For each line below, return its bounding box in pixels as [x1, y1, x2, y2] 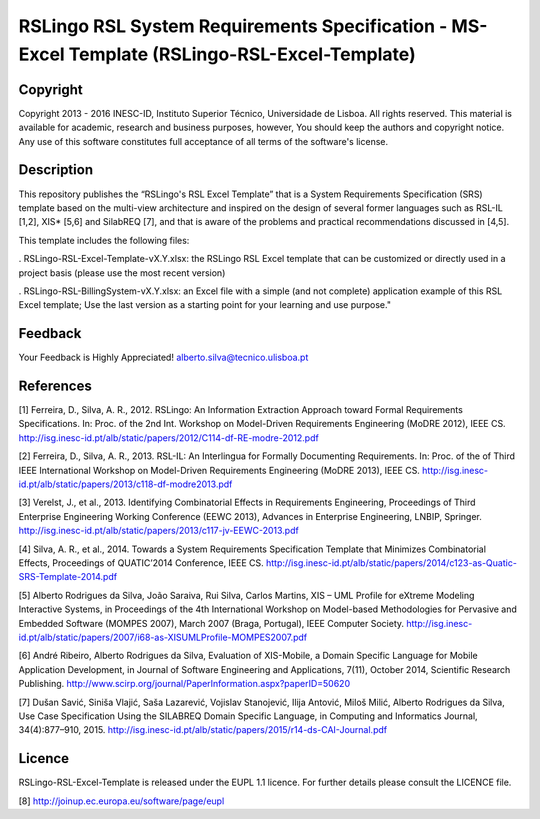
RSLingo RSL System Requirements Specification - [18, 15, 448, 37]
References [18, 378, 92, 394]
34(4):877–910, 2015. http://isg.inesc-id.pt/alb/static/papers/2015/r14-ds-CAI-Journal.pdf [18, 724, 388, 736]
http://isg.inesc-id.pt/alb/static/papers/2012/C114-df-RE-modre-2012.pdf [18, 431, 319, 444]
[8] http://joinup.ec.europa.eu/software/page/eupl [18, 795, 225, 807]
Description [18, 161, 94, 179]
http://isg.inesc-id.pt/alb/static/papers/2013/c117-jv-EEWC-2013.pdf [18, 525, 299, 537]
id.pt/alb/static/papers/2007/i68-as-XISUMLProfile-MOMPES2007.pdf [18, 631, 308, 643]
